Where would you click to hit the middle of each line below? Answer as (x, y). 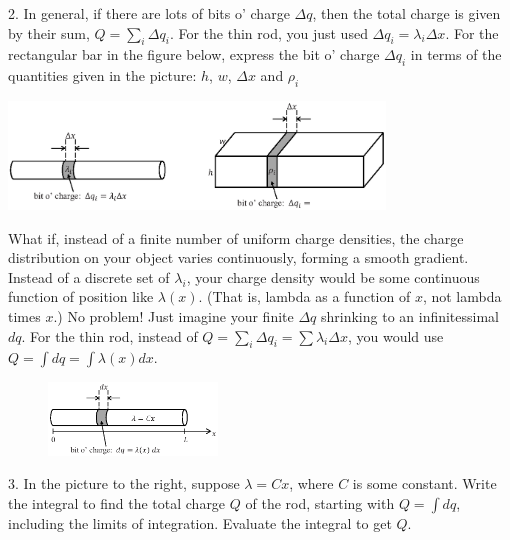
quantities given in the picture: (102, 75)
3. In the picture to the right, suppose (124, 483)
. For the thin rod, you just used (268, 32)
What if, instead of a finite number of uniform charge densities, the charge (236, 237)
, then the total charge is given (406, 13)
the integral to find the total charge (117, 502)
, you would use (395, 335)
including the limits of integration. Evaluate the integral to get (200, 522)
